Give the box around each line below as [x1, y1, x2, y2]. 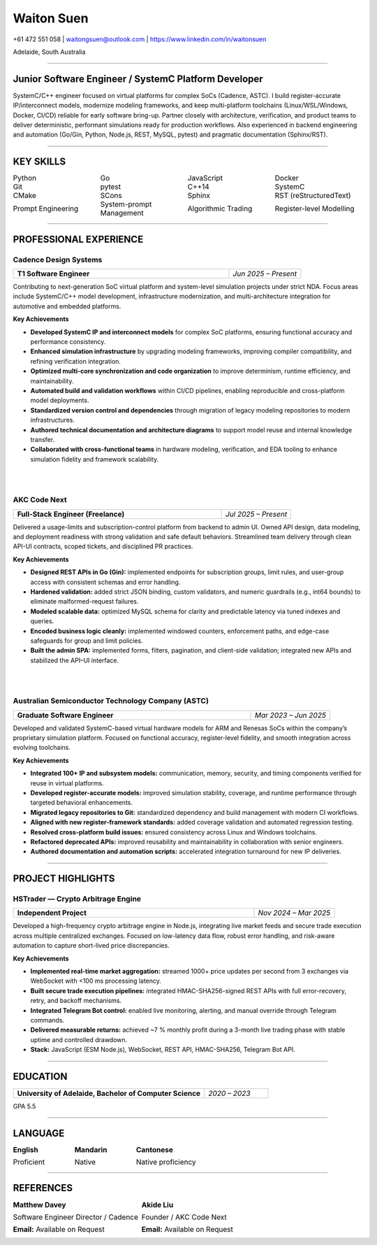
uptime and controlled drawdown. [30, 1035, 128, 1044]
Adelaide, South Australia [13, 48, 86, 56]
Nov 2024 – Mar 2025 [258, 908, 331, 918]
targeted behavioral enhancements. [30, 798, 133, 807]
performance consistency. [30, 338, 106, 346]
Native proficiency [135, 1157, 197, 1167]
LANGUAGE [13, 1127, 65, 1139]
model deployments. [30, 396, 89, 405]
